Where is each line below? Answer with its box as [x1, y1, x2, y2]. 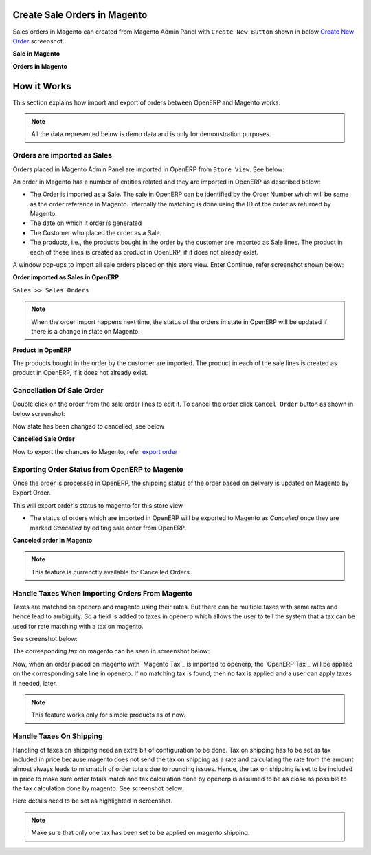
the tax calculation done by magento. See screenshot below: [12, 784, 185, 792]
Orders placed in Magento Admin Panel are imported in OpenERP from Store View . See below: [12, 165, 285, 173]
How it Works [12, 80, 71, 92]
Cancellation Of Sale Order [12, 385, 104, 395]
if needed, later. [12, 679, 58, 687]
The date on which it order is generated [30, 219, 142, 227]
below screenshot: [12, 409, 65, 418]
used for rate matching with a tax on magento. [12, 622, 144, 630]
